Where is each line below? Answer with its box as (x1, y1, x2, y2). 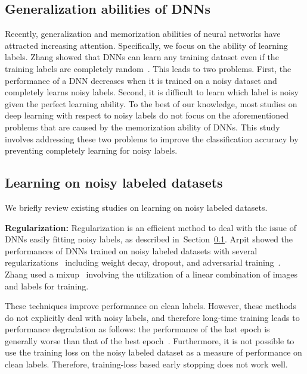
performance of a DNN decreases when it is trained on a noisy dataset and (5, 74, 277, 86)
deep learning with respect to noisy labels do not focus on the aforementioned (5, 109, 289, 121)
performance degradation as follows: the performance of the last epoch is (5, 323, 270, 335)
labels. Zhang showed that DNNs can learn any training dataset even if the (5, 51, 279, 63)
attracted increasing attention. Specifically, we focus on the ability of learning (5, 39, 288, 51)
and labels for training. (5, 279, 89, 292)
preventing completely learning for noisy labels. (5, 144, 178, 157)
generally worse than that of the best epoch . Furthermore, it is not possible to (5, 334, 294, 347)
